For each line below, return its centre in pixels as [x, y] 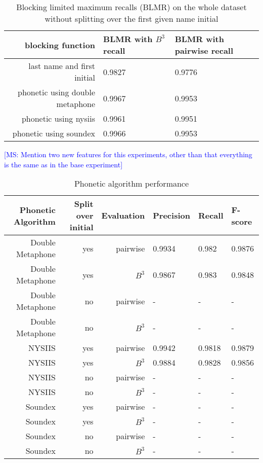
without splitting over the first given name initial [131, 19]
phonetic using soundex [54, 133]
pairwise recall [204, 50]
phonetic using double [57, 92]
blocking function [60, 45]
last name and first [62, 66]
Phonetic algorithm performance [131, 184]
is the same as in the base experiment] [63, 164]
